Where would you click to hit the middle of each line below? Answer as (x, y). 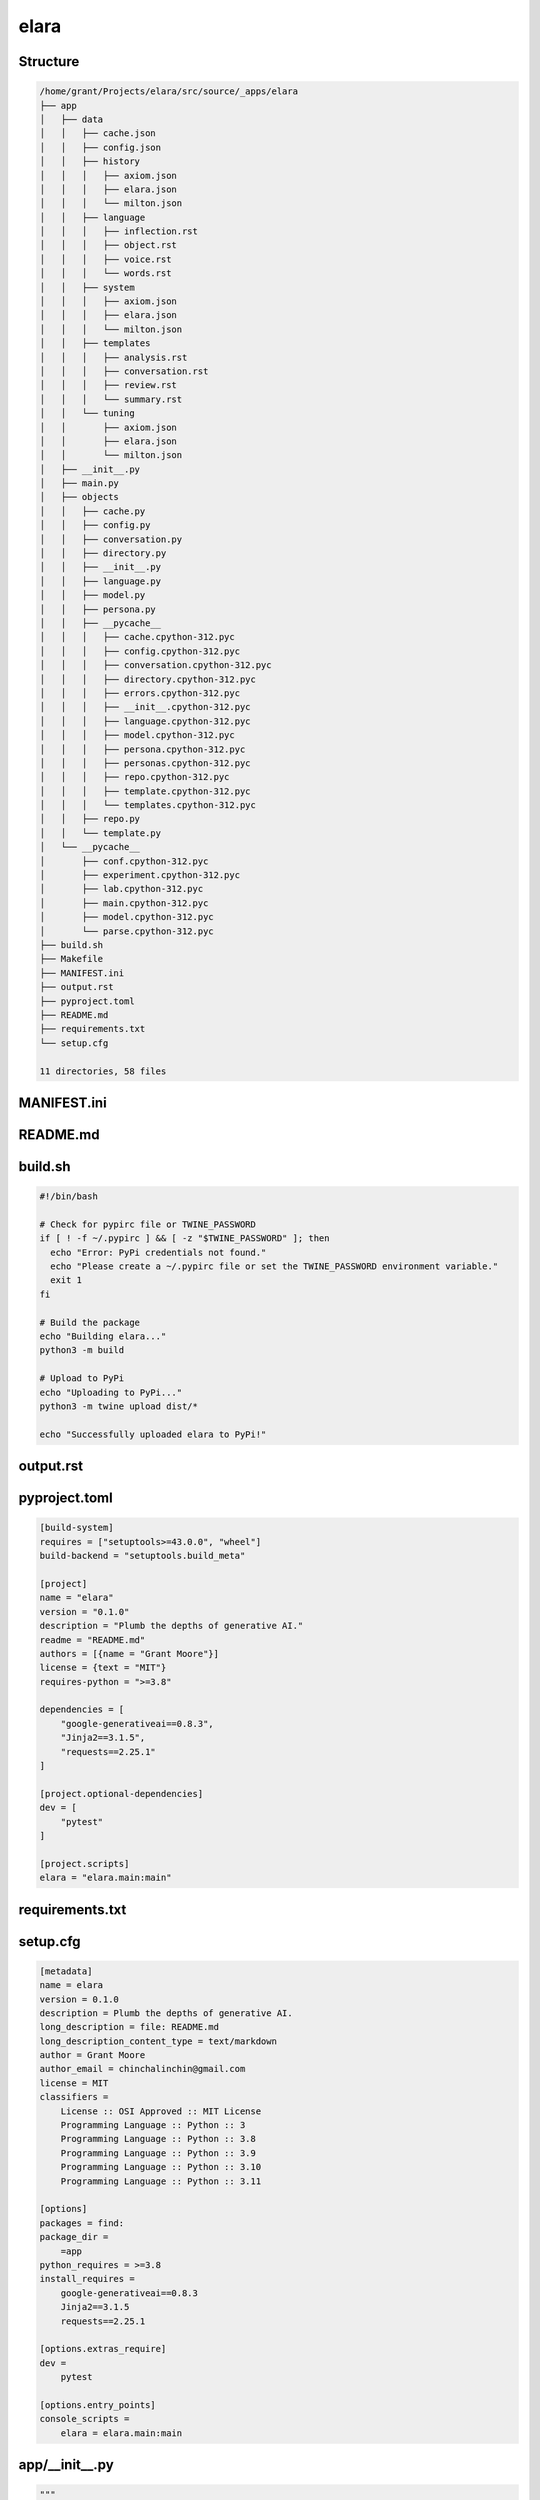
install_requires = (87, 2279)
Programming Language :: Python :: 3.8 (158, 2139)
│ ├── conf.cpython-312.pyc (124, 861)
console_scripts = (84, 2419)
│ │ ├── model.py (92, 595)
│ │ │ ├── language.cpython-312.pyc (145, 721)
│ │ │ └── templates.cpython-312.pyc (148, 805)
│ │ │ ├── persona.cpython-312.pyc (142, 749)
